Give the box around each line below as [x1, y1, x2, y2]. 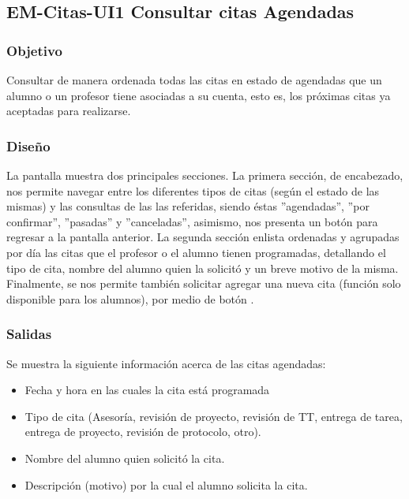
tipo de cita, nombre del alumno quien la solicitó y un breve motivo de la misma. [6, 259, 399, 276]
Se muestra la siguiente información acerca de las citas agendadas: [6, 355, 326, 371]
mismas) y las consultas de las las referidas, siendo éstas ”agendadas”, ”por [6, 198, 370, 214]
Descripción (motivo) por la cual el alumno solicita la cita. [24, 476, 308, 493]
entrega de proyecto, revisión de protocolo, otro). [24, 423, 261, 440]
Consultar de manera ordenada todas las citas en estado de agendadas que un [6, 72, 382, 88]
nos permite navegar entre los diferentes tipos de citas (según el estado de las [6, 182, 380, 199]
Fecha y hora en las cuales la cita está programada [24, 382, 270, 398]
